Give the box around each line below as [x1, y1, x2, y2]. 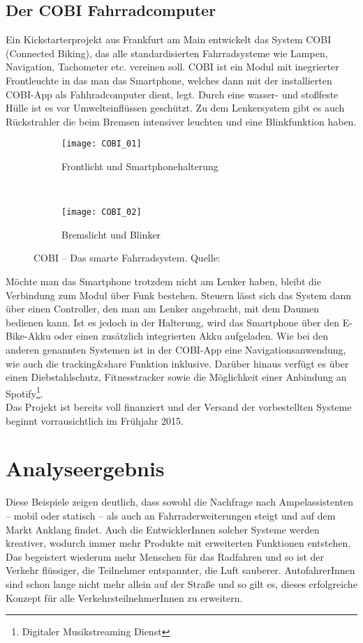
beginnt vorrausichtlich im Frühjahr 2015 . [6, 413, 184, 428]
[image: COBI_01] [61, 139, 142, 149]
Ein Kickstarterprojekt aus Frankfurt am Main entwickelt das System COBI [6, 32, 332, 47]
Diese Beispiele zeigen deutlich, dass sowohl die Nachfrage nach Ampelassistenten [6, 494, 353, 509]
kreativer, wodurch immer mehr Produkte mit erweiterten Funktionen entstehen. [6, 536, 351, 550]
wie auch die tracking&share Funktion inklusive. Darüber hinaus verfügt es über [6, 356, 349, 370]
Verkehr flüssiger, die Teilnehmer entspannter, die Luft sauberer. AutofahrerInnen [6, 563, 355, 577]
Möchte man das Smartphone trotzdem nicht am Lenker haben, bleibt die [6, 274, 321, 289]
